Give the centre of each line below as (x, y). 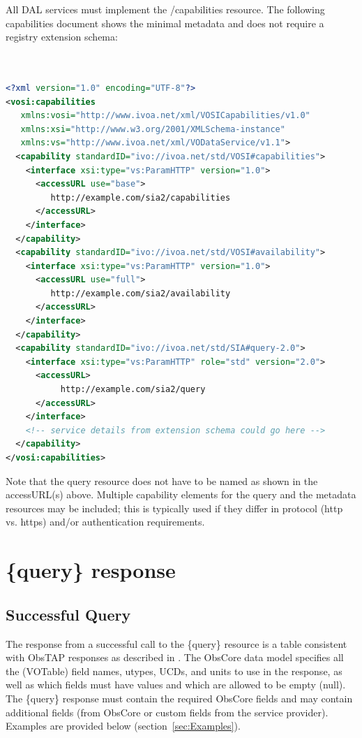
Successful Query (68, 614)
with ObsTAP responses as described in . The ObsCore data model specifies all (175, 657)
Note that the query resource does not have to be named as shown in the (162, 480)
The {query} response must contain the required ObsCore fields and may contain (179, 698)
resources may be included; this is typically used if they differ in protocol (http (174, 508)
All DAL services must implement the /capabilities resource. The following (165, 9)
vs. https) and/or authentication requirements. (105, 522)
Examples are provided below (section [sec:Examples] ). (123, 726)
